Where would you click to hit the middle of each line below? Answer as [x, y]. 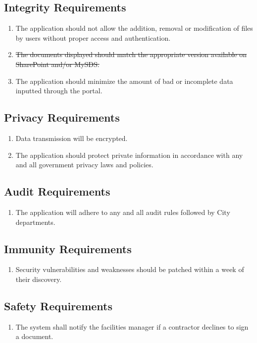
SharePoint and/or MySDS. [57, 64]
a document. [34, 336]
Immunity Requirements [68, 248]
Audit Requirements [57, 191]
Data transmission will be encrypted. [72, 138]
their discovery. [39, 279]
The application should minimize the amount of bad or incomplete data [124, 81]
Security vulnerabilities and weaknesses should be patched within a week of [130, 269]
